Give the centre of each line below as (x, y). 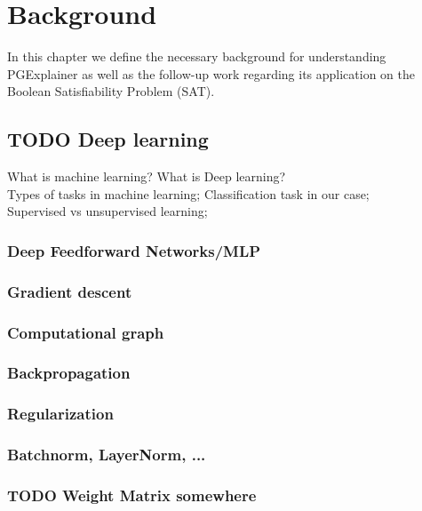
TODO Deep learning (108, 139)
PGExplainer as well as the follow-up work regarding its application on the (211, 73)
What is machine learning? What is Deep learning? (147, 176)
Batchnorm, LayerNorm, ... (107, 455)
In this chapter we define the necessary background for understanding (197, 56)
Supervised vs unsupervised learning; (107, 211)
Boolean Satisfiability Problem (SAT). (111, 91)
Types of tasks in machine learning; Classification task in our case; (188, 193)
